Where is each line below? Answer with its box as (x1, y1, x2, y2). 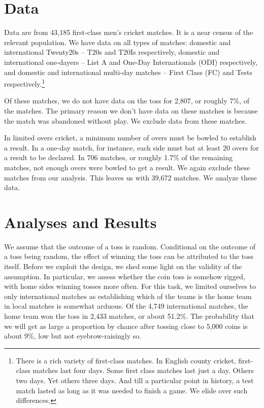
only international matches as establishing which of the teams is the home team (4, 290, 252, 301)
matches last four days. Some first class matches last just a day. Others (32, 365, 254, 376)
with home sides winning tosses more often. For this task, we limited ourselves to (4, 281, 256, 291)
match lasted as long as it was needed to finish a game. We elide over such (16, 385, 248, 395)
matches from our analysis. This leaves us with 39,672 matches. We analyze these (4, 172, 257, 182)
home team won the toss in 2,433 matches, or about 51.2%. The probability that (4, 310, 255, 321)
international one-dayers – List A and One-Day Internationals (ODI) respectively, (4, 56, 258, 67)
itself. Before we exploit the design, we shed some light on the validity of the (4, 261, 242, 271)
